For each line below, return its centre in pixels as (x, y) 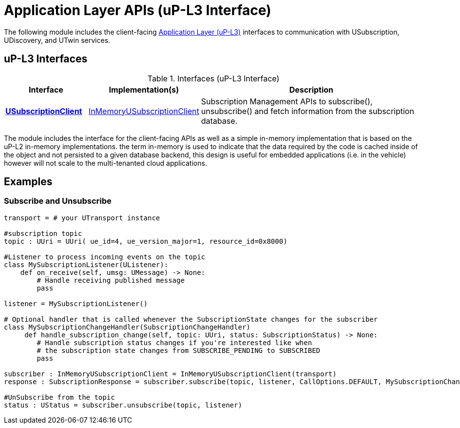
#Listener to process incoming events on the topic (105, 257)
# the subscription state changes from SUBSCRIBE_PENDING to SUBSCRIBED (179, 350)
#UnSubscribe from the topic (59, 397)
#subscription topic (43, 233)
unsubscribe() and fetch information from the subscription (307, 111)
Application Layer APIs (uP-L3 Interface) (138, 10)
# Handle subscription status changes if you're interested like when (174, 342)
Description (311, 89)
